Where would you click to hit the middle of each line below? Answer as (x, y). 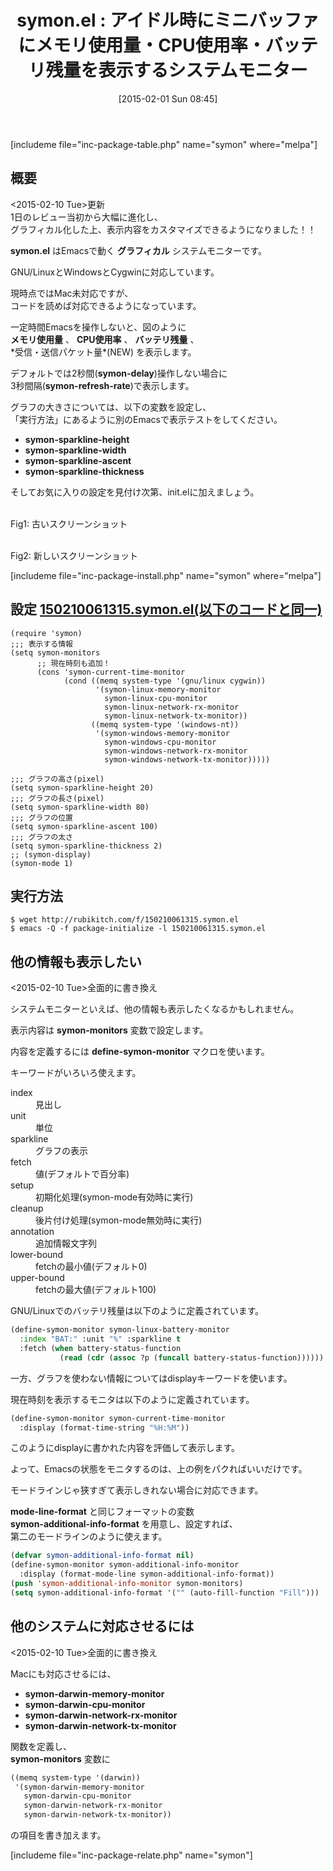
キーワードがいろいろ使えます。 (76, 1073)
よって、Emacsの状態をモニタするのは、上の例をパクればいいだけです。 (159, 1469)
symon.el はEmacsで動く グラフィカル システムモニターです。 (138, 250)
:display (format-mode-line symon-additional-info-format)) (147, 1574)
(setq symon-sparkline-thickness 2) (86, 846)
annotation (32, 1232)
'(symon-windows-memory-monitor (162, 733)
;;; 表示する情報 (41, 644)
